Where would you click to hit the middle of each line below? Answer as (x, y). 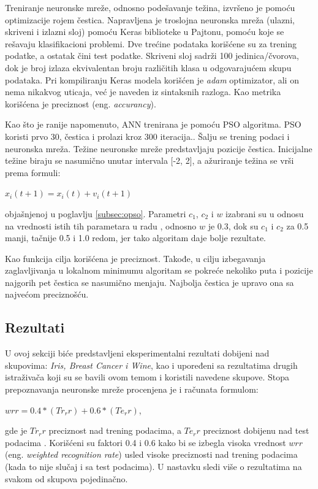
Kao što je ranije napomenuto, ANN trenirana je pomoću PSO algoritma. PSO (153, 124)
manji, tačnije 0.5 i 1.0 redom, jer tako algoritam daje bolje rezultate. (136, 238)
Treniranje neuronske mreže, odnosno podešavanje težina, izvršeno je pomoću (150, 7)
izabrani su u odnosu (265, 213)
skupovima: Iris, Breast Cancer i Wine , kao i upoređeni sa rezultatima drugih (151, 365)
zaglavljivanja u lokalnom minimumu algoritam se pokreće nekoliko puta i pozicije (159, 270)
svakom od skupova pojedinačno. (66, 478)
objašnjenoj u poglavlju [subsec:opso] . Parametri (96, 213)
